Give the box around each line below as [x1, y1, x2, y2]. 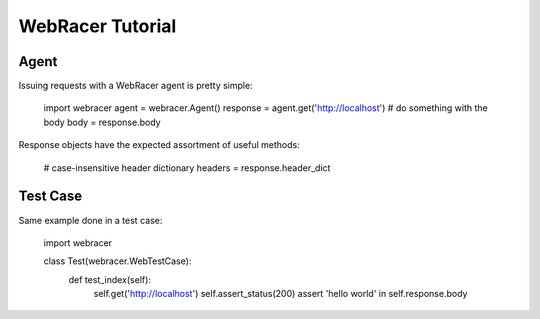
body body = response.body [43, 116, 161, 128]
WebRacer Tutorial [18, 15, 177, 37]
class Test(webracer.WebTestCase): [43, 255, 192, 267]
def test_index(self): [68, 273, 152, 285]
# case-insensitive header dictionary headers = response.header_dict [43, 161, 331, 174]
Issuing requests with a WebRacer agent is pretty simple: [18, 80, 254, 92]
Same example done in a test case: [18, 214, 163, 226]
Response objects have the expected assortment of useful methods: [18, 139, 300, 151]
